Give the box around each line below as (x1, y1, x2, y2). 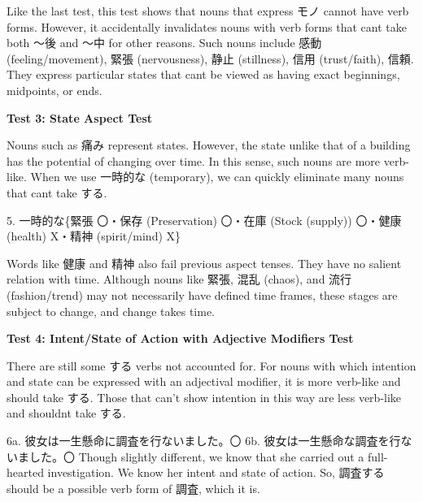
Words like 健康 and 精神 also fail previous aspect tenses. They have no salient (7, 254, 402, 271)
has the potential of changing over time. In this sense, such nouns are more (7, 152, 381, 169)
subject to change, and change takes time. (7, 302, 216, 319)
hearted (7, 464, 44, 481)
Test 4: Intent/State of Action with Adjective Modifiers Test (7, 330, 354, 347)
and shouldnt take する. (7, 405, 126, 422)
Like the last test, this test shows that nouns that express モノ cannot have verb (7, 2, 409, 19)
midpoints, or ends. (7, 81, 102, 98)
